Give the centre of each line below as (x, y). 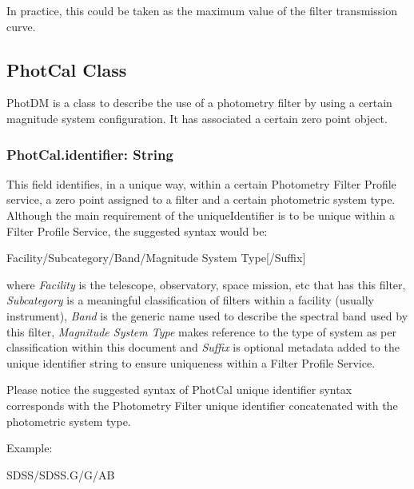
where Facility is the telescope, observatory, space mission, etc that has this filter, (206, 284)
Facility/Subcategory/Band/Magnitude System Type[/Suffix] (156, 258)
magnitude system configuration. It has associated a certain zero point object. (197, 118)
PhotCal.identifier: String (90, 154)
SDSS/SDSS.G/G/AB (61, 474)
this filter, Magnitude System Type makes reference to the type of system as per (201, 331)
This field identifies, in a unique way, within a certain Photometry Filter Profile (201, 183)
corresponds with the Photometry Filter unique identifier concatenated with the (202, 405)
